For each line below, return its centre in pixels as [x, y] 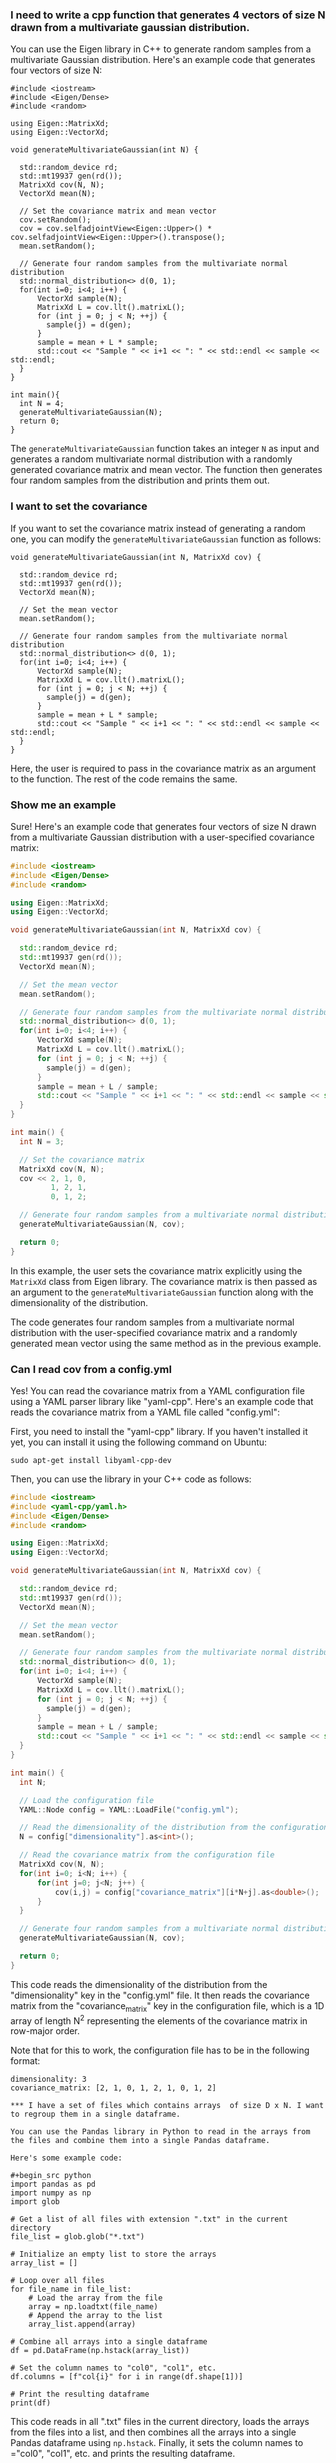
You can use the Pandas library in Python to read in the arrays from [160, 2132]
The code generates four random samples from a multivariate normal [152, 1322]
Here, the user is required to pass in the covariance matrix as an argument [163, 768]
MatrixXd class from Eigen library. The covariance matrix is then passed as [164, 1281]
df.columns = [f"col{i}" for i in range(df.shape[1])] [127, 2377]
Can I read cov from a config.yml [91, 1369]
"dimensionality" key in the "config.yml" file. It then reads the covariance [160, 1995]
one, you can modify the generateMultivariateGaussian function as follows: [166, 539]
